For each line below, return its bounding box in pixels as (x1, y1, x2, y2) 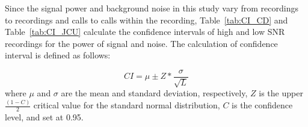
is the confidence (232, 99, 293, 111)
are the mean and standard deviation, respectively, (61, 87, 248, 99)
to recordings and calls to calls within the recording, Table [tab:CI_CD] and (5, 13, 288, 26)
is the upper (259, 87, 303, 99)
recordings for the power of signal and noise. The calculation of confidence (5, 37, 278, 49)
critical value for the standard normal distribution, (33, 99, 220, 111)
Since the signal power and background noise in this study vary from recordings (5, 2, 298, 14)
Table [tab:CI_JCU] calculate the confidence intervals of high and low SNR (5, 25, 285, 38)
